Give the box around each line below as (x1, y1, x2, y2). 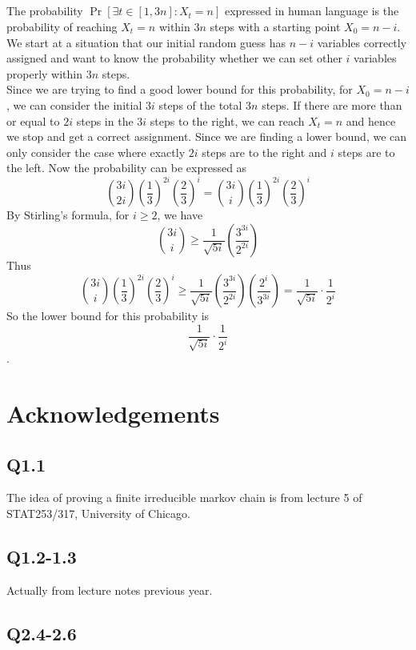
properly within (6, 65, 83, 82)
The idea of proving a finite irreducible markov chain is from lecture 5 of (6, 489, 362, 506)
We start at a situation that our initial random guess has (6, 34, 286, 50)
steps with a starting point (210, 18, 341, 34)
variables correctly (317, 34, 407, 50)
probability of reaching (6, 18, 118, 34)
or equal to (6, 112, 60, 129)
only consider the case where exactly (6, 143, 186, 160)
